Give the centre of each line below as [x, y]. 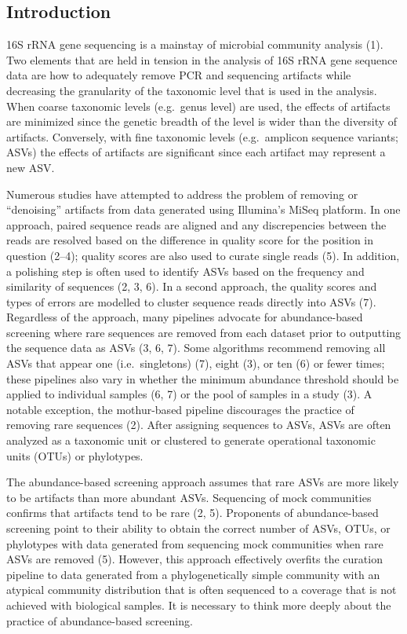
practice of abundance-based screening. [100, 620]
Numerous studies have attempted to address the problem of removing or [182, 194]
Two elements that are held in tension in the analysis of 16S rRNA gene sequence [202, 59]
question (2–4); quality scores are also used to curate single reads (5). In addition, [203, 255]
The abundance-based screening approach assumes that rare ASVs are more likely [203, 482]
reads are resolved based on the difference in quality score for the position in [190, 240]
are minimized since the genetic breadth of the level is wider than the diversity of [202, 121]
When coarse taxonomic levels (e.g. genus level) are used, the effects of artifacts [198, 106]
